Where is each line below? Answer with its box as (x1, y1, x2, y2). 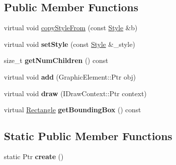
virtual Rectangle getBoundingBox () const (4, 104, 141, 115)
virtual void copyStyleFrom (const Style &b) (4, 22, 138, 33)
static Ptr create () (4, 151, 64, 161)
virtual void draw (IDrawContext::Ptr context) (4, 88, 147, 98)
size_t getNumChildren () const (4, 55, 108, 65)
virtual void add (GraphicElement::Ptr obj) (4, 71, 136, 82)
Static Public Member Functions (4, 128, 173, 144)
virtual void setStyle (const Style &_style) (4, 39, 135, 49)
